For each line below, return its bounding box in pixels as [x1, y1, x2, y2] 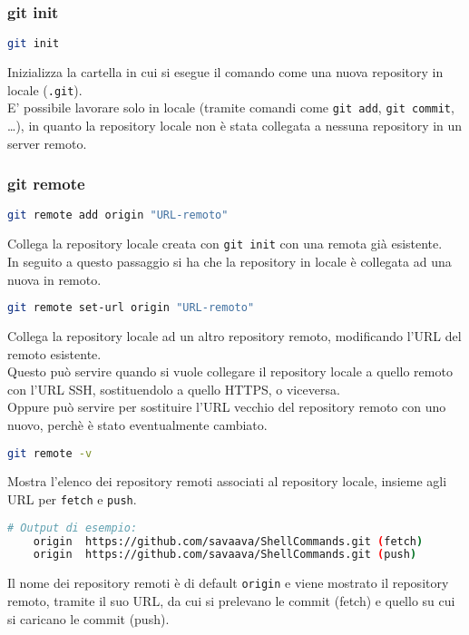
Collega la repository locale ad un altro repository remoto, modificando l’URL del [7, 327, 462, 345]
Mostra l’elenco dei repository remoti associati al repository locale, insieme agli [7, 472, 447, 491]
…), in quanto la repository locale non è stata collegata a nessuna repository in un [7, 116, 463, 134]
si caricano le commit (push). [7, 609, 170, 628]
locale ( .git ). [7, 80, 83, 99]
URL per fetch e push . [7, 490, 137, 509]
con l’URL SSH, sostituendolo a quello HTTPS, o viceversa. [7, 379, 340, 398]
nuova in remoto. [7, 269, 102, 288]
